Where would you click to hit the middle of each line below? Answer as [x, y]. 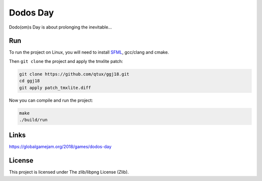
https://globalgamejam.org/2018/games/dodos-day [60, 147]
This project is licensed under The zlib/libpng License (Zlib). [69, 172]
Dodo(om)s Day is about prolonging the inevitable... [60, 27]
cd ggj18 [30, 81]
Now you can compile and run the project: [51, 100]
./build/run [33, 120]
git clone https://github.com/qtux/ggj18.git [74, 74]
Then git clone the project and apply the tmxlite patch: [66, 61]
